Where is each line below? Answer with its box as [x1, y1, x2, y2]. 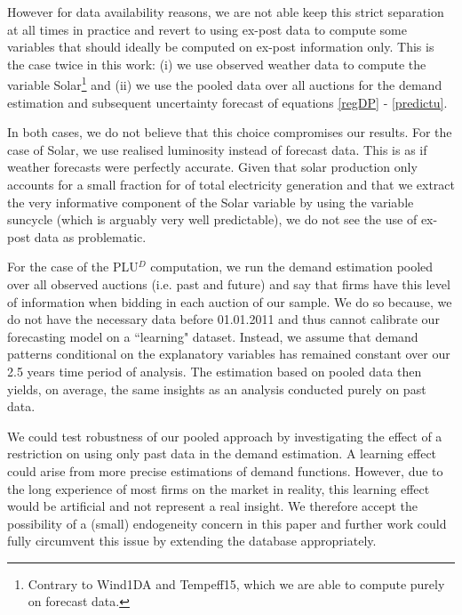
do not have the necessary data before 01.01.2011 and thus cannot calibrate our [7, 310, 440, 328]
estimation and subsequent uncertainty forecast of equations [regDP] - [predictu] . [7, 93, 448, 111]
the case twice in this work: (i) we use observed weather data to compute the [7, 54, 426, 73]
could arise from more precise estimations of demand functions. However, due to [7, 461, 443, 480]
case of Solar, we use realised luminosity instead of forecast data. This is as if [7, 140, 427, 158]
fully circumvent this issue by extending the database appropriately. [7, 531, 377, 550]
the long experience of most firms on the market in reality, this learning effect [7, 479, 430, 498]
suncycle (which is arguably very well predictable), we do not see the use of [7, 210, 418, 229]
